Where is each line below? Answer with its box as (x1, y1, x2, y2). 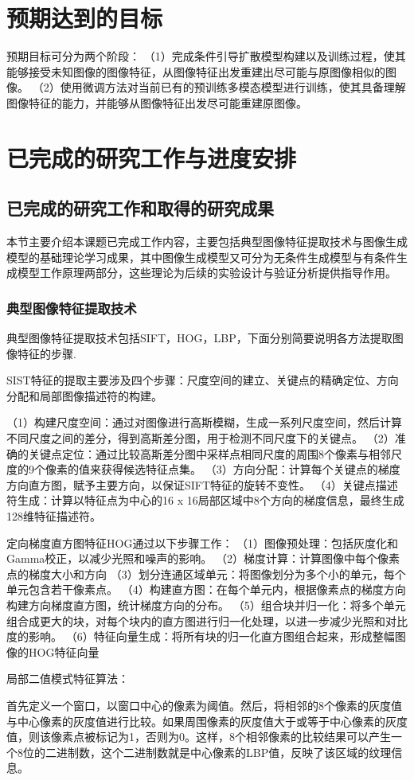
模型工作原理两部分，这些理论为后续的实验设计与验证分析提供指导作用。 (17, 264, 396, 281)
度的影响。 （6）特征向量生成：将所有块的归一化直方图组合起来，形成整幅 (6, 628, 395, 645)
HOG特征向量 (28, 643, 100, 660)
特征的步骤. (17, 345, 76, 361)
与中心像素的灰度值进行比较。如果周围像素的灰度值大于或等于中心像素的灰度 (6, 712, 408, 729)
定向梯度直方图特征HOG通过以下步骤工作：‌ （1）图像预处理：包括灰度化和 (6, 534, 399, 551)
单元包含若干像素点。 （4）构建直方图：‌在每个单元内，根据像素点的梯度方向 (6, 581, 406, 598)
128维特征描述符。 (6, 508, 101, 525)
